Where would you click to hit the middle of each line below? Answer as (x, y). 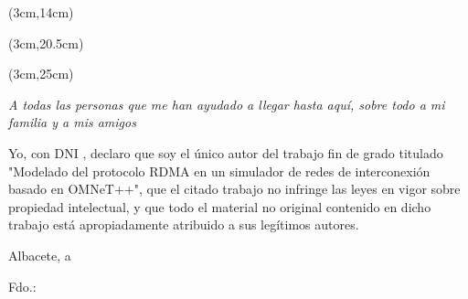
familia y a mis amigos (72, 122)
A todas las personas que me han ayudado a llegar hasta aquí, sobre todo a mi (227, 104)
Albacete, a (40, 255)
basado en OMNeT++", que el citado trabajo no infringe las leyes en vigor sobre (234, 189)
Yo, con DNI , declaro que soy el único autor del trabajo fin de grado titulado (226, 152)
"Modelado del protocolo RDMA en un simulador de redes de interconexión (219, 171)
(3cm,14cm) (41, 12)
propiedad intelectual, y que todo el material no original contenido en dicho (220, 206)
